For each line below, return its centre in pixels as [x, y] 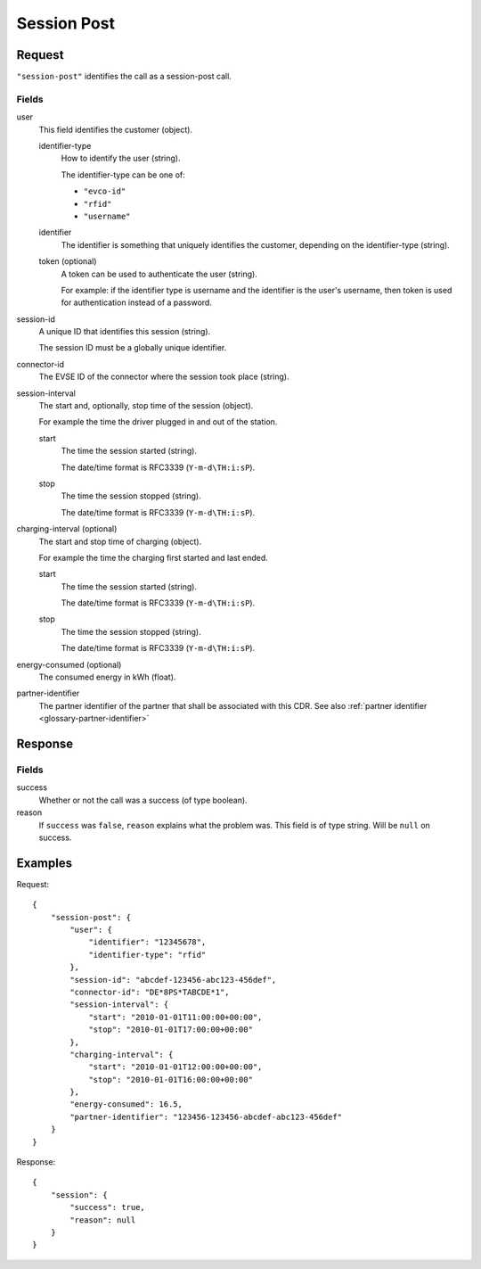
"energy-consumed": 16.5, [126, 1104]
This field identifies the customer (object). [116, 129]
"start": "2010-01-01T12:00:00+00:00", [175, 1067]
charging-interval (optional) [67, 529]
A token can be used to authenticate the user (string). [159, 274]
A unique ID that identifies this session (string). [125, 332]
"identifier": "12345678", [147, 942]
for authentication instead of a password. [137, 302]
